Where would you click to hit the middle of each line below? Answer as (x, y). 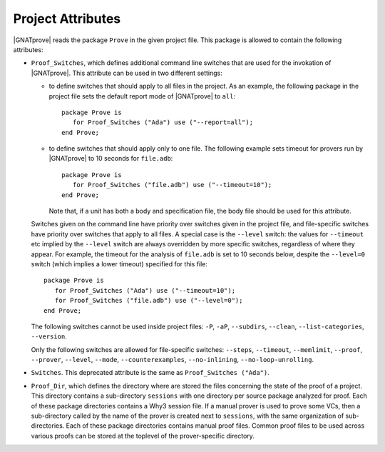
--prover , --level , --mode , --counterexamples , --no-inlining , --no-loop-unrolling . (173, 360)
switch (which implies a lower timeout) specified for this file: (119, 263)
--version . (49, 336)
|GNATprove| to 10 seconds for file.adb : (111, 159)
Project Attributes (67, 19)
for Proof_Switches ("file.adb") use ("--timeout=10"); (172, 185)
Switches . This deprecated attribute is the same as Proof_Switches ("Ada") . (150, 373)
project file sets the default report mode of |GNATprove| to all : (142, 96)
